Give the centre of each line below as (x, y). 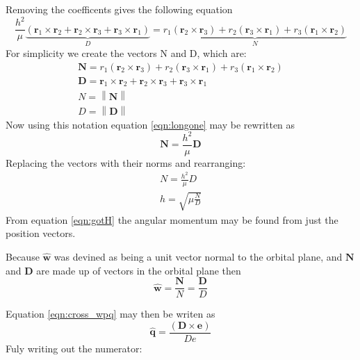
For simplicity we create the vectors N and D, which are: (126, 53)
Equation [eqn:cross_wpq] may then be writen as (111, 314)
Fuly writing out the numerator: (74, 348)
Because (23, 256)
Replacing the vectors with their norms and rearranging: (126, 162)
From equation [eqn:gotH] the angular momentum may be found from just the (172, 219)
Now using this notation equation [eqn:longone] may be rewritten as (150, 124)
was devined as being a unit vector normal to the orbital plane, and (198, 256)
